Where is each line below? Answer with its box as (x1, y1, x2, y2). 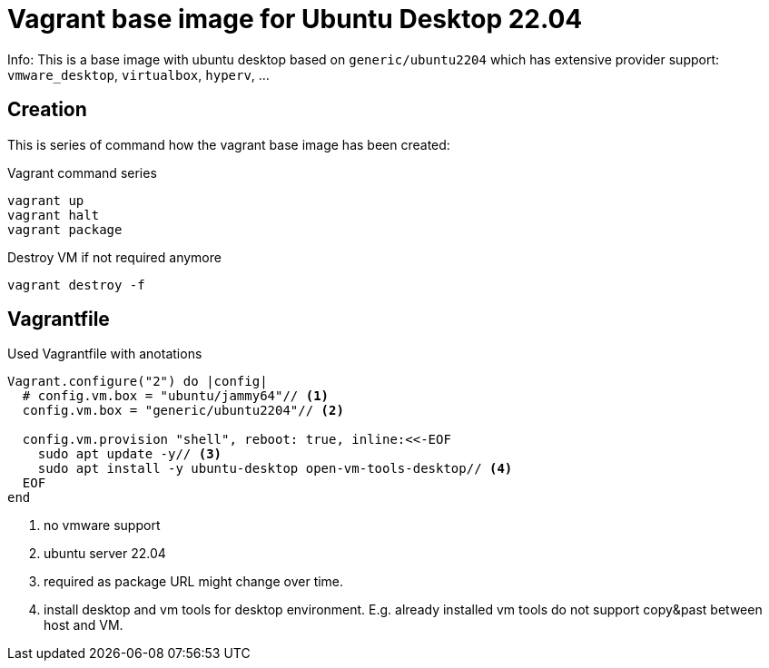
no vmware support (44, 517, 161, 534)
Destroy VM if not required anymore (7, 249, 222, 265)
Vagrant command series (7, 164, 157, 181)
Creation (7, 98, 87, 122)
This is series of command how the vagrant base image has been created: (7, 136, 450, 152)
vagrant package (7, 221, 123, 237)
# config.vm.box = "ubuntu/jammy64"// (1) (22, 388, 330, 404)
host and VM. (44, 617, 123, 634)
